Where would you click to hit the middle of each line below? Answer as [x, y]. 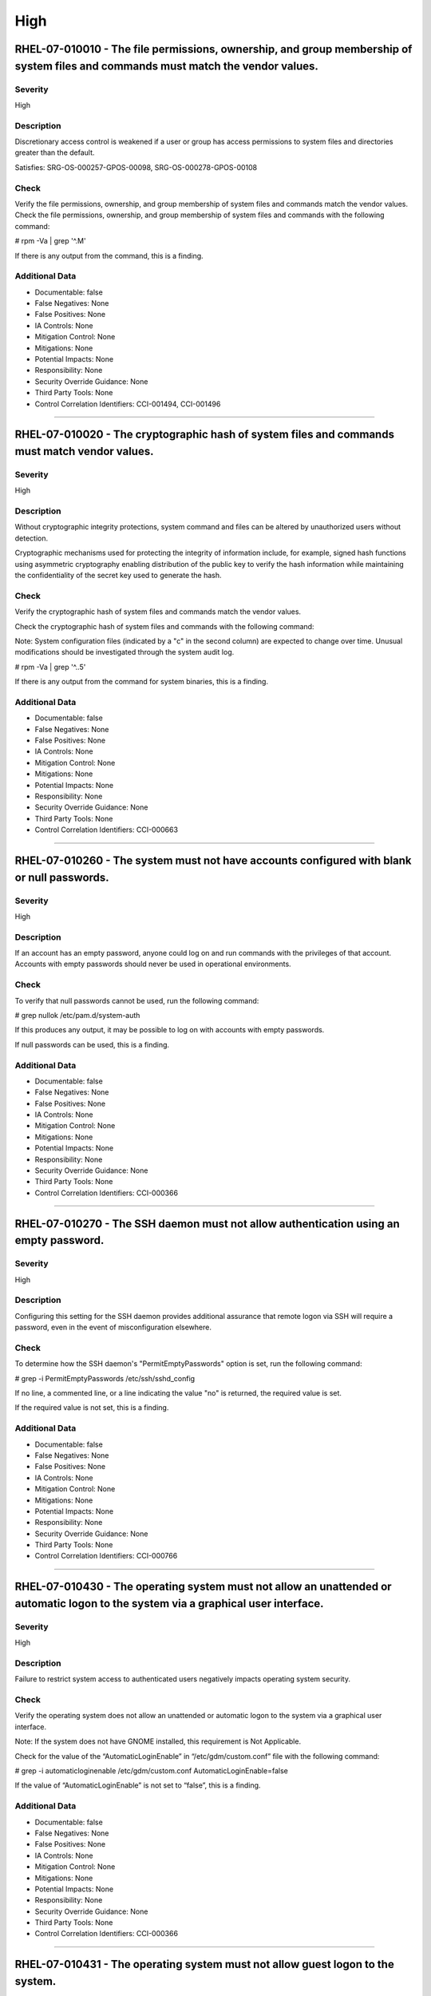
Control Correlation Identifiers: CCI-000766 [106, 1556]
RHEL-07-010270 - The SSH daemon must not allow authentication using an [207, 1224]
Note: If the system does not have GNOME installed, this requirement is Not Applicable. [158, 1741]
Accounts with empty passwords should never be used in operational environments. [153, 964]
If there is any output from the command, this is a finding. [109, 255]
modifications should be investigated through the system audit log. [125, 652]
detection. [32, 538]
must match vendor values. [84, 451]
